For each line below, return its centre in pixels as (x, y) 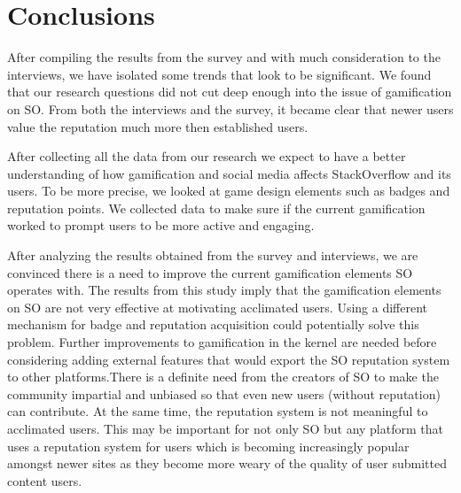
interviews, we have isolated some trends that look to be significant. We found (219, 74)
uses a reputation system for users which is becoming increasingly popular (208, 446)
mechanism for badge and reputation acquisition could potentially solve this (213, 324)
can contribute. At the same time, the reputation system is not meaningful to (218, 411)
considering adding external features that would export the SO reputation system (229, 359)
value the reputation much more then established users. (158, 126)
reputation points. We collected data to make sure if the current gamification (216, 208)
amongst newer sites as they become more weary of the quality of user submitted (227, 463)
